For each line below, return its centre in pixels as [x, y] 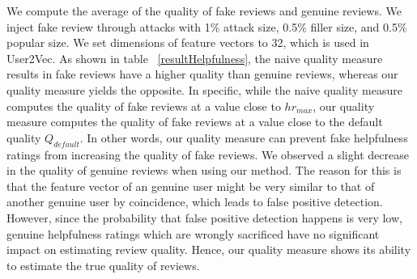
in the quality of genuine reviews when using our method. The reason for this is [204, 170]
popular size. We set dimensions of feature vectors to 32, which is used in [188, 42]
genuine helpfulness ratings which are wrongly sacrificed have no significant [193, 233]
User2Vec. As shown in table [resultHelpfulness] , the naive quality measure [195, 58]
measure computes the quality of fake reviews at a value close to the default [195, 122]
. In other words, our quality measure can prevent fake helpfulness [244, 137]
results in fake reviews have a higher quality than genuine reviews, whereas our [202, 74]
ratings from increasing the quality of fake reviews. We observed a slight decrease [208, 154]
